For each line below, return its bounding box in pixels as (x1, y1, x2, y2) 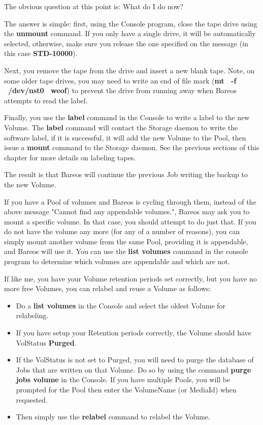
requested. (16, 394, 48, 405)
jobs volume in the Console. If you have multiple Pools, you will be (16, 374, 231, 385)
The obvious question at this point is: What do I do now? (4, 1, 184, 11)
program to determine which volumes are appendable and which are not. (4, 256, 230, 267)
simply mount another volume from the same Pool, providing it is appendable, (4, 236, 248, 246)
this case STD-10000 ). (4, 48, 78, 59)
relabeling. (16, 310, 49, 321)
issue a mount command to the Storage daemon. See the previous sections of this (4, 142, 259, 153)
